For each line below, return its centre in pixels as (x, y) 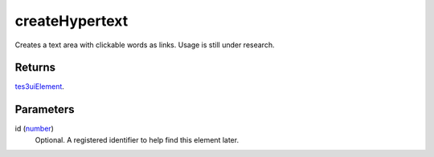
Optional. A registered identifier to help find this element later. (137, 139)
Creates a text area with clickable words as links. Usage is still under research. (145, 45)
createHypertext (72, 21)
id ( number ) (34, 129)
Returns (35, 68)
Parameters (45, 109)
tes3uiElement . (39, 87)
